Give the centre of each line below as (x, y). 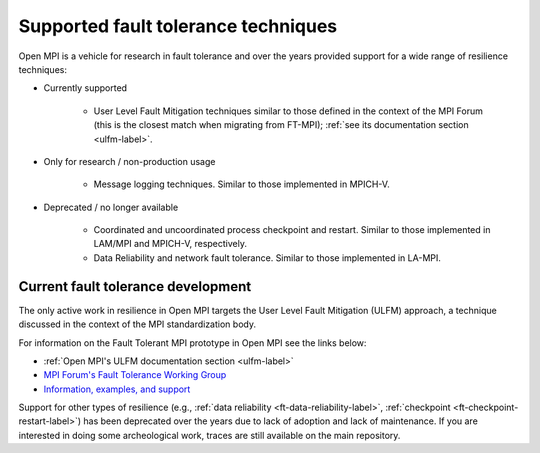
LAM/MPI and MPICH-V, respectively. (170, 244)
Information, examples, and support (117, 389)
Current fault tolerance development (135, 286)
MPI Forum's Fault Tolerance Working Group (135, 375)
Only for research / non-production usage (129, 161)
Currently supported (85, 88)
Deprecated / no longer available (111, 207)
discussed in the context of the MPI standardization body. (137, 324)
